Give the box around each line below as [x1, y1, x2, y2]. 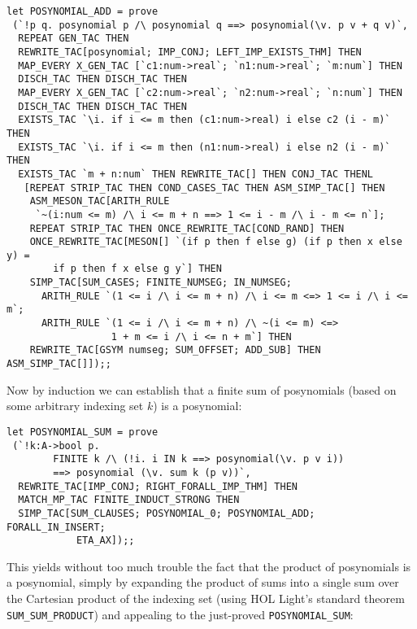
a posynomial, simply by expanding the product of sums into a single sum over [7, 574, 399, 591]
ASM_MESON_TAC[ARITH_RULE [29, 195, 170, 207]
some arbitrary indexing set [7, 397, 144, 414]
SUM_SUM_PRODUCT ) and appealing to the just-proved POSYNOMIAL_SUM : [7, 605, 354, 622]
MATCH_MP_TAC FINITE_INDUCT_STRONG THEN [18, 494, 240, 506]
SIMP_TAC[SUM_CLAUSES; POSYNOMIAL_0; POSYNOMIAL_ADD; [18, 507, 315, 519]
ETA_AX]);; [76, 535, 135, 547]
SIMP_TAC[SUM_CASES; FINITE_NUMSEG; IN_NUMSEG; [29, 277, 292, 289]
